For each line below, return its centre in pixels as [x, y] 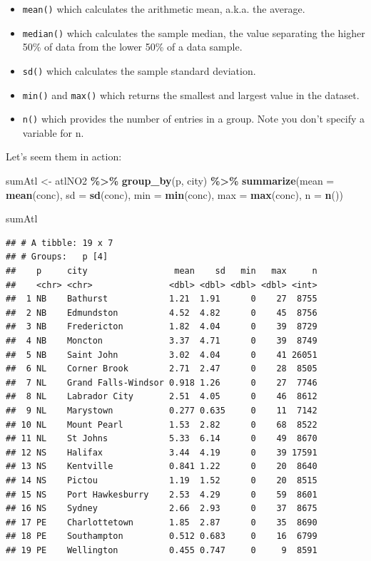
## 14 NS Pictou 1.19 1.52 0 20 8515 [162, 480]
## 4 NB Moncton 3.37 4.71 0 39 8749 [162, 341]
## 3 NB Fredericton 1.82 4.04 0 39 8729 [162, 327]
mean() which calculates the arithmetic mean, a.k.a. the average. [164, 9]
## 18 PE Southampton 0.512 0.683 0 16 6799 [162, 536]
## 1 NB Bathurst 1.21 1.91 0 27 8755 [162, 299]
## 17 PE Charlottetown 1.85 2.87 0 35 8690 [162, 522]
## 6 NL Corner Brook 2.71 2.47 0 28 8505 [162, 369]
